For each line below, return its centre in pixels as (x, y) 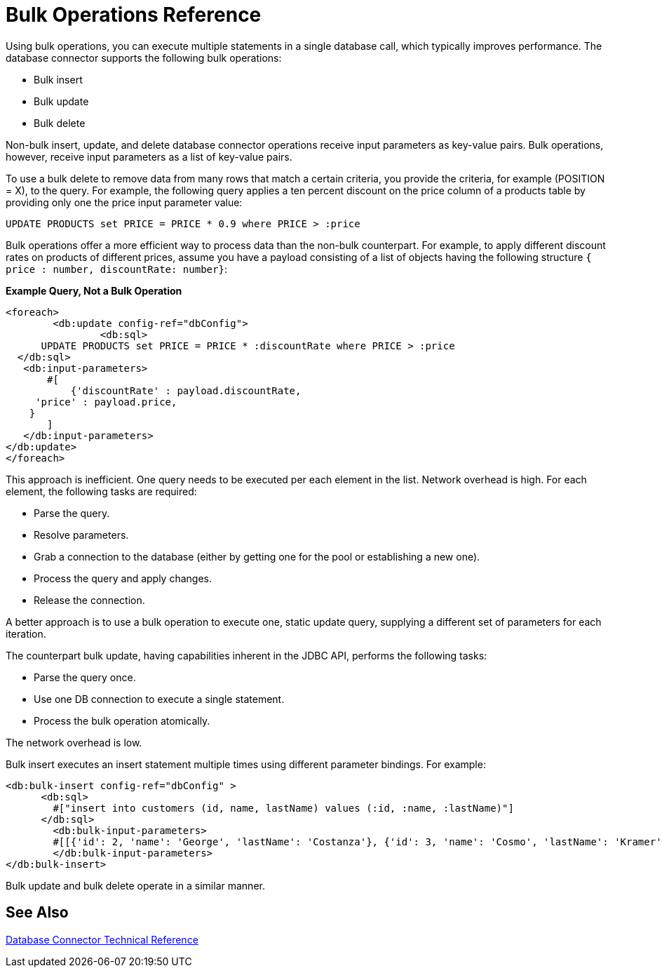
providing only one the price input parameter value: (124, 202)
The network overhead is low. (74, 742)
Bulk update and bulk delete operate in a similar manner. (135, 885)
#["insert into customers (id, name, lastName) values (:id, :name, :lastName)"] (283, 808)
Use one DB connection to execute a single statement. (159, 699)
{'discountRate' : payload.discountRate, (186, 390)
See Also (37, 913)
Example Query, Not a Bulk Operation (94, 290)
